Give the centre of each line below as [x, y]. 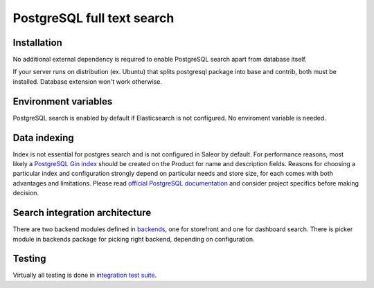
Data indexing [43, 137]
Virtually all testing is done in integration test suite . [85, 275]
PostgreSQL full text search [93, 18]
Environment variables [63, 101]
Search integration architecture [82, 213]
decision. [26, 193]
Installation [37, 43]
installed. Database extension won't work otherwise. [88, 81]
